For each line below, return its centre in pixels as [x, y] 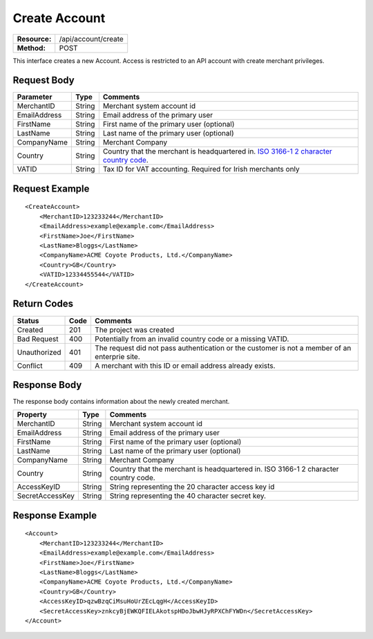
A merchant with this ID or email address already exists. [185, 365]
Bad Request [38, 339]
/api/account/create [91, 39]
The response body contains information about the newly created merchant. [121, 402]
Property [32, 415]
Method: [31, 48]
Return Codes [43, 304]
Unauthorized [39, 352]
